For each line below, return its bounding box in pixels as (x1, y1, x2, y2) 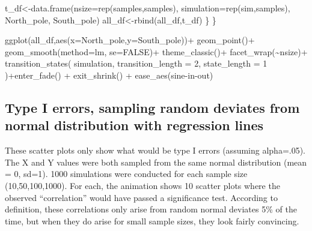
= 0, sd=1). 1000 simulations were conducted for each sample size (5, 167, 248, 180)
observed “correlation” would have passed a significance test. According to (5, 191, 278, 203)
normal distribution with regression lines (5, 116, 264, 134)
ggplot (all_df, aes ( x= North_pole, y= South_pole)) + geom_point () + (5, 34, 255, 46)
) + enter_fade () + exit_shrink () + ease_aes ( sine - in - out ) (5, 68, 213, 81)
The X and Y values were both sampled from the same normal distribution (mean (5, 155, 307, 168)
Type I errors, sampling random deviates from (5, 98, 300, 116)
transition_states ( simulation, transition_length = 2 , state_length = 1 (5, 57, 268, 70)
